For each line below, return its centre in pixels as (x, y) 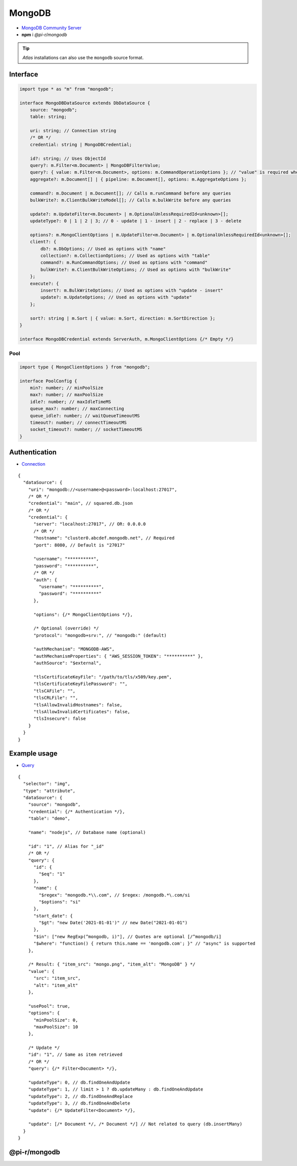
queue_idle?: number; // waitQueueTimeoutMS (85, 415)
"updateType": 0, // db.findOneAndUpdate (79, 1083)
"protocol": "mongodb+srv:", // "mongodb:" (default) (100, 635)
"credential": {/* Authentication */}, (76, 811)
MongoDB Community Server (51, 28)
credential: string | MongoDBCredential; (81, 144)
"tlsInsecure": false (60, 719)
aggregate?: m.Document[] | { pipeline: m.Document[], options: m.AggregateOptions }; (138, 179)
